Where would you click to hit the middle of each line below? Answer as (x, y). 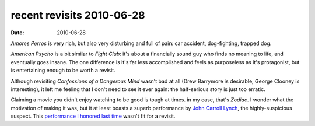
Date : (17, 33)
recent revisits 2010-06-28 (78, 15)
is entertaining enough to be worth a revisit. (63, 71)
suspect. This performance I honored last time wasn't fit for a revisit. (93, 116)
